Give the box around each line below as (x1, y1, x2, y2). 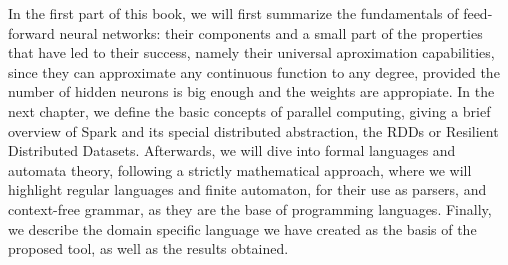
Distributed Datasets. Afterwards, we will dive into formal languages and (8, 140, 456, 161)
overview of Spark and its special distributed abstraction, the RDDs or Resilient (8, 120, 499, 141)
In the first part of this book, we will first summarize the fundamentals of (8, 3, 459, 23)
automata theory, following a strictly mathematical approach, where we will (8, 159, 472, 180)
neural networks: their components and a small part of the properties (59, 22, 483, 43)
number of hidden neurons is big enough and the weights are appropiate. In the (8, 81, 495, 102)
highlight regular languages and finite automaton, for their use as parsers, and (8, 179, 487, 200)
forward (8, 22, 55, 43)
